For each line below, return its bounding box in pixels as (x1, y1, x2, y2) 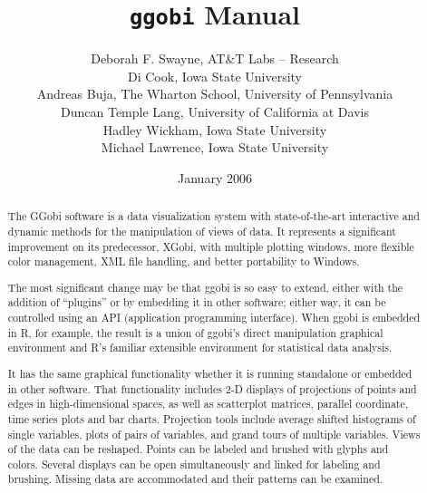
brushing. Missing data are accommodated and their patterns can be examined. (7, 471, 383, 487)
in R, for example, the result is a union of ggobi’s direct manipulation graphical (7, 324, 383, 340)
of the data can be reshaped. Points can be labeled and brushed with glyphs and (7, 441, 389, 457)
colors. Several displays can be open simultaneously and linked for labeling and (7, 456, 381, 471)
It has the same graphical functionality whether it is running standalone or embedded (7, 365, 412, 381)
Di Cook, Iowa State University (127, 66, 303, 85)
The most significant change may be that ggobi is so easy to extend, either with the (7, 279, 403, 295)
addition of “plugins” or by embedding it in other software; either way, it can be (7, 295, 386, 310)
